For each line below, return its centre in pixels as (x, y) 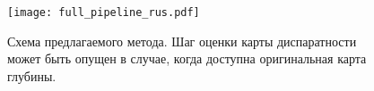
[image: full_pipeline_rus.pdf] (104, 12)
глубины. (32, 75)
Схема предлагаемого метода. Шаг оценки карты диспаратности (182, 41)
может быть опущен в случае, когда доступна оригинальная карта (187, 58)
